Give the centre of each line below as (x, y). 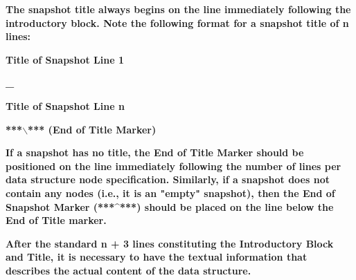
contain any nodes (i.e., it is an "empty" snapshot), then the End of (170, 193)
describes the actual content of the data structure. (128, 270)
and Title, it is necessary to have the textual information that (157, 257)
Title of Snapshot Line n (65, 105)
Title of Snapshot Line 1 (65, 59)
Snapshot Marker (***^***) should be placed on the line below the (170, 206)
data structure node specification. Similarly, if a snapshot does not (168, 179)
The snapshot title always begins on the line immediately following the (178, 9)
